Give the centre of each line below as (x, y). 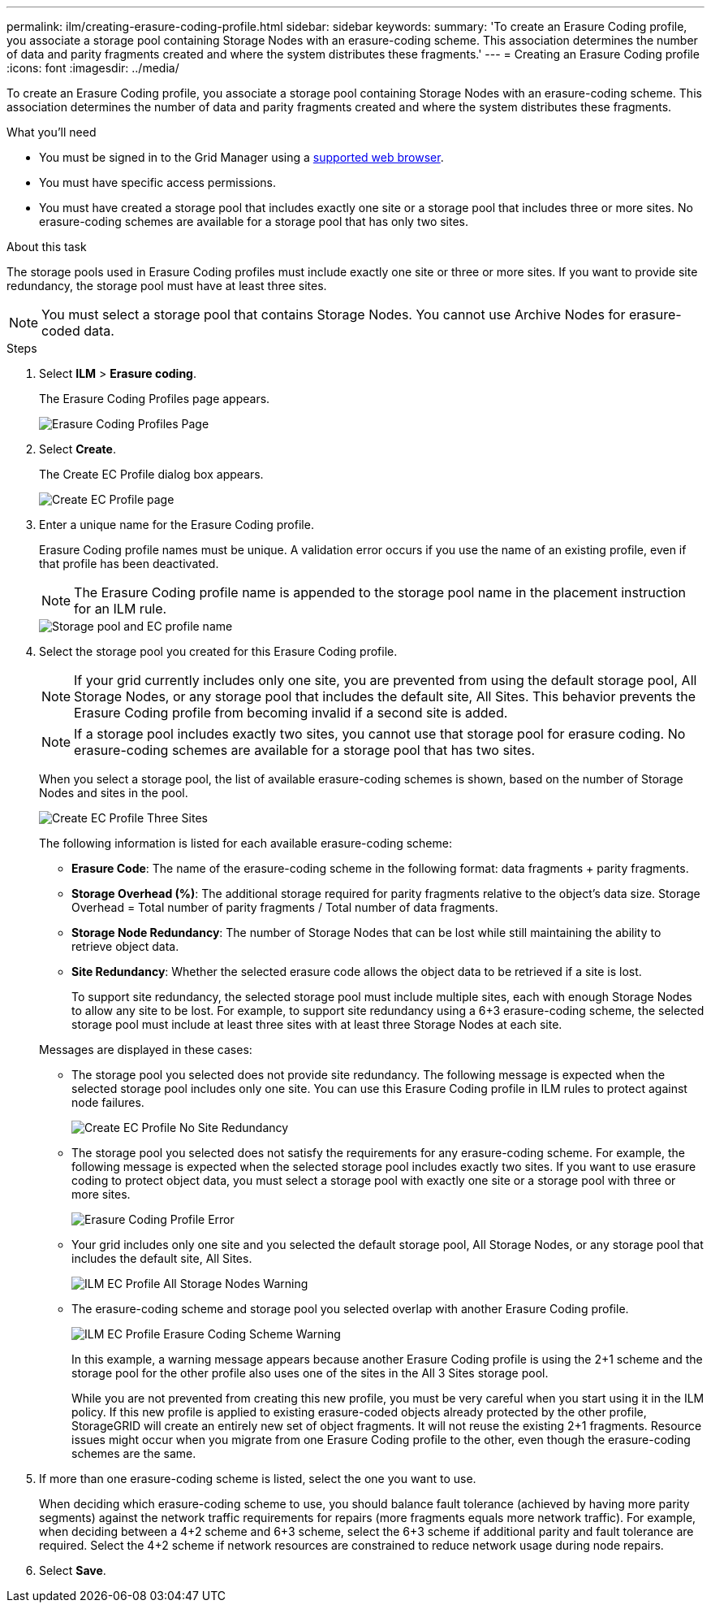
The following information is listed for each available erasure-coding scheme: (246, 843)
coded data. (78, 331)
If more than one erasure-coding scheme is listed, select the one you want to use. (258, 1479)
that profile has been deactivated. (129, 564)
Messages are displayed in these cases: (146, 1050)
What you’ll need (52, 132)
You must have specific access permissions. (158, 182)
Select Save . (73, 1570)
